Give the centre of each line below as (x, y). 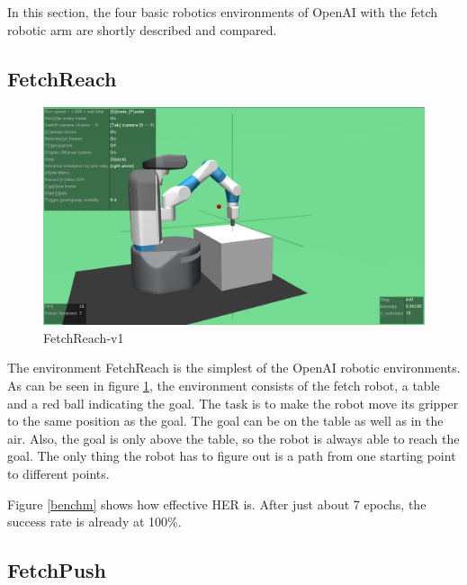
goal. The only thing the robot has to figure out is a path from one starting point (232, 456)
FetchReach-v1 (84, 337)
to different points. (58, 473)
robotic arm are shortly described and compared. (142, 29)
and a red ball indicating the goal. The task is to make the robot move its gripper (233, 403)
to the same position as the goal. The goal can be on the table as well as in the (225, 421)
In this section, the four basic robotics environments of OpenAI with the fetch (223, 12)
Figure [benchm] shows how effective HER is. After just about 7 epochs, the (217, 504)
